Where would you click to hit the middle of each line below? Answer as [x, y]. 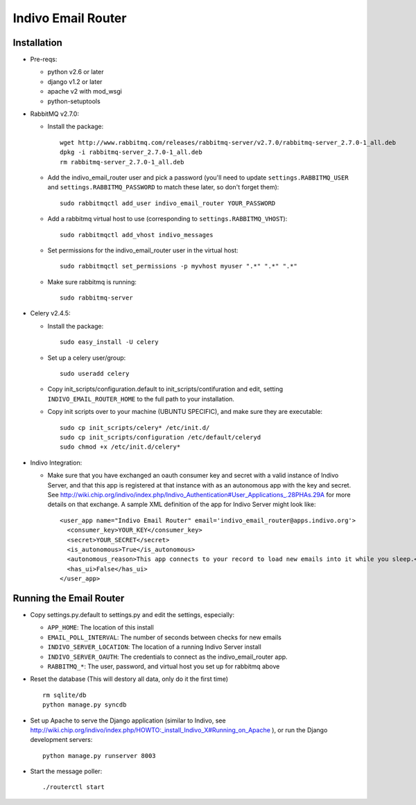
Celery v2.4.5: [50, 313]
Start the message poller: [66, 771]
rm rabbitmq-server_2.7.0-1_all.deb [122, 162]
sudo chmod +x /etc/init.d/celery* [120, 447]
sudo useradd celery [95, 374]
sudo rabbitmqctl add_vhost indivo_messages [137, 235]
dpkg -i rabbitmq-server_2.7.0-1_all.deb [131, 152]
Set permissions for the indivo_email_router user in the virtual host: [143, 250]
